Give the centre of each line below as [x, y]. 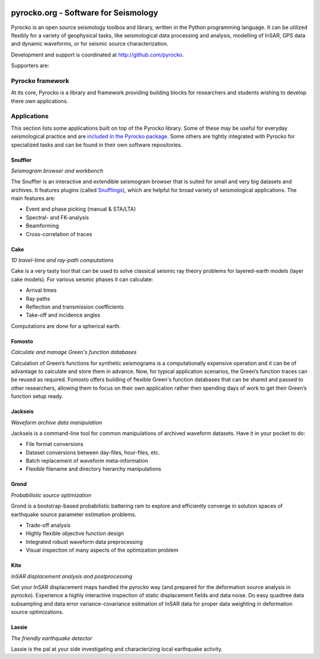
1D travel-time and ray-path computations [62, 260]
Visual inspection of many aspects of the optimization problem [102, 550]
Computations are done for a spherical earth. [66, 326]
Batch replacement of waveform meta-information [87, 461]
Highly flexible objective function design [75, 533]
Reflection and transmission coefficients [75, 307]
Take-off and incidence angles [63, 315]
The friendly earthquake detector [52, 638]
